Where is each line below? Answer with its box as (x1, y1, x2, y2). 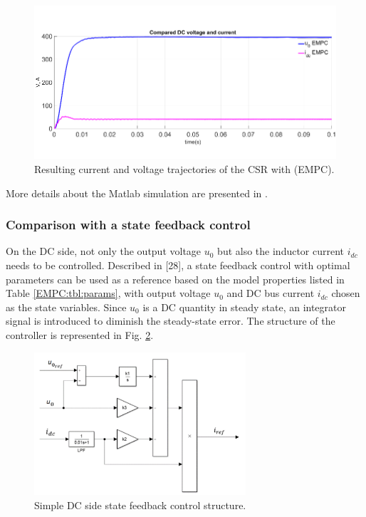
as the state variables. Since (6, 299, 127, 314)
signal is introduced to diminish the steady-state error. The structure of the (6, 313, 335, 328)
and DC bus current (226, 286, 315, 301)
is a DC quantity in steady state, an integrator (142, 299, 347, 314)
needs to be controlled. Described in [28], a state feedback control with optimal (6, 258, 350, 273)
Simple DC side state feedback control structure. (34, 497, 246, 512)
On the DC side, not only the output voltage (6, 244, 202, 258)
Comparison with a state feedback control (6, 216, 251, 234)
